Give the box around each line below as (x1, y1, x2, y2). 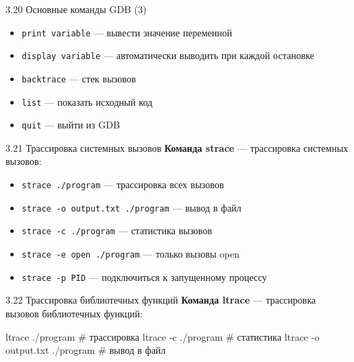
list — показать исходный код (21, 94, 153, 109)
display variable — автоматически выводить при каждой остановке (21, 48, 314, 63)
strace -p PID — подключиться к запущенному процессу (21, 269, 268, 284)
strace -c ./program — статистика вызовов (21, 223, 212, 238)
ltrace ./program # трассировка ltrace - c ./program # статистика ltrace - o (5, 329, 320, 343)
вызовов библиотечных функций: (5, 306, 143, 320)
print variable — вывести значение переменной (21, 25, 233, 39)
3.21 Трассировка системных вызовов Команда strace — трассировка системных (5, 140, 349, 155)
